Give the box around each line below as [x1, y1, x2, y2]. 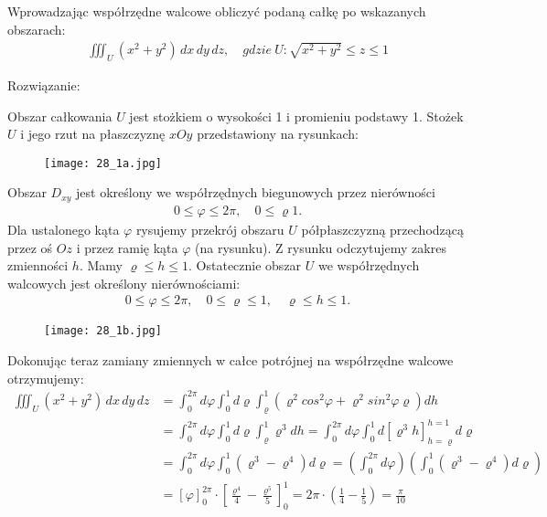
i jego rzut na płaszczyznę [20, 124, 166, 143]
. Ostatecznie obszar [188, 256, 302, 275]
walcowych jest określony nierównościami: [7, 273, 241, 292]
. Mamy [79, 256, 123, 275]
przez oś [7, 237, 53, 257]
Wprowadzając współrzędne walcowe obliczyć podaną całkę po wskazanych [7, 2, 426, 20]
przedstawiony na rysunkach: [197, 124, 359, 143]
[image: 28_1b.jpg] [44, 324, 162, 338]
